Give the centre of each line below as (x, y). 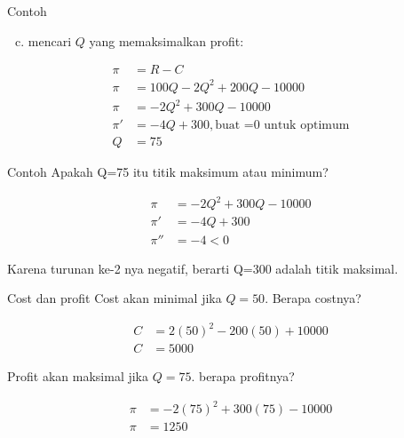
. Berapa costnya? (313, 298)
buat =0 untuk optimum (282, 126)
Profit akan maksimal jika (78, 376)
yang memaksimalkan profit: (166, 40)
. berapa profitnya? (243, 376)
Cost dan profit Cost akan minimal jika (115, 298)
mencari (50, 40)
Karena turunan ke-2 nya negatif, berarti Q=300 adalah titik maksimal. (203, 268)
